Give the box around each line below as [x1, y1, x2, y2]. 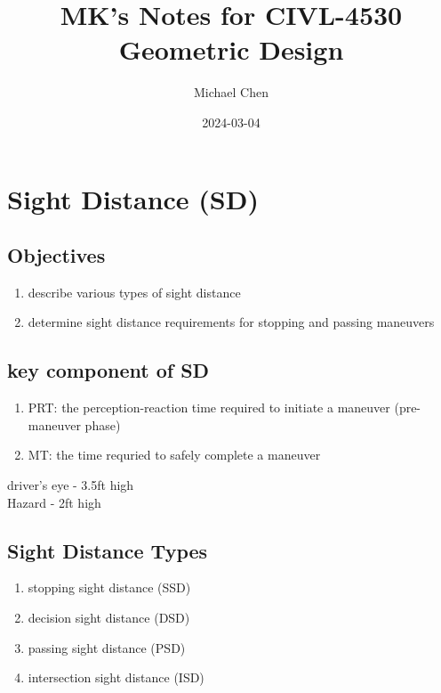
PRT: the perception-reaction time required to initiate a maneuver [28, 398, 390, 417]
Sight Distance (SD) [7, 180, 259, 216]
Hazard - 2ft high [7, 493, 101, 511]
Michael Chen [194, 83, 269, 102]
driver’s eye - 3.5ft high [7, 476, 134, 494]
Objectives [7, 241, 106, 269]
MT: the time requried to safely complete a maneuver [28, 445, 321, 464]
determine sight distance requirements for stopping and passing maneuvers [28, 313, 435, 331]
